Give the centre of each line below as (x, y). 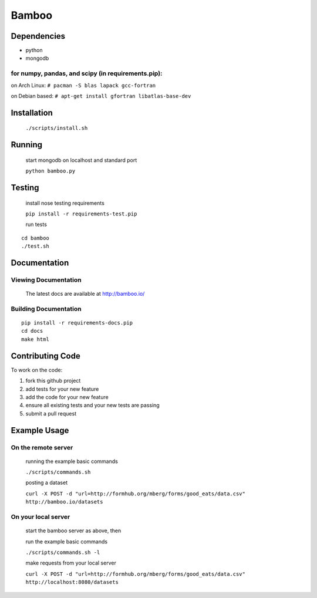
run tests (36, 224)
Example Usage (40, 430)
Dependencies (38, 36)
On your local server (41, 517)
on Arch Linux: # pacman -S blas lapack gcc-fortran (83, 85)
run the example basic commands (67, 541)
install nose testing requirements (65, 203)
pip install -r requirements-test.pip (81, 214)
